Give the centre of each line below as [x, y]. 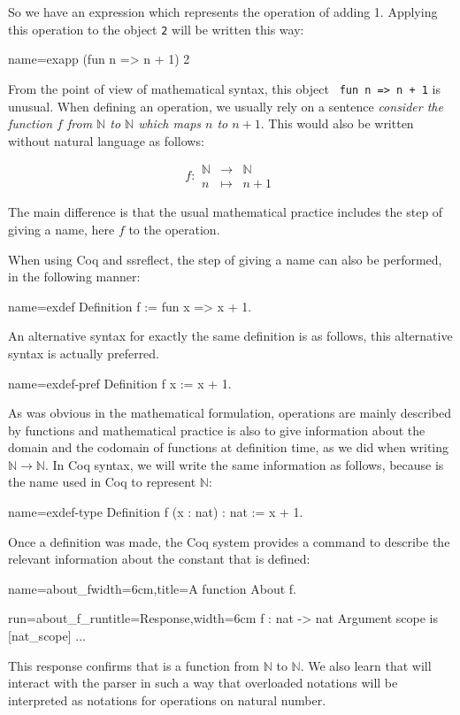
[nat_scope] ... [47, 636]
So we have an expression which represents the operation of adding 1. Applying [223, 12]
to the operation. [174, 229]
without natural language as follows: [106, 140]
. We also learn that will [366, 665]
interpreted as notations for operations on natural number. [167, 700]
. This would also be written [337, 123]
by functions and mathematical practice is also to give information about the [217, 430]
